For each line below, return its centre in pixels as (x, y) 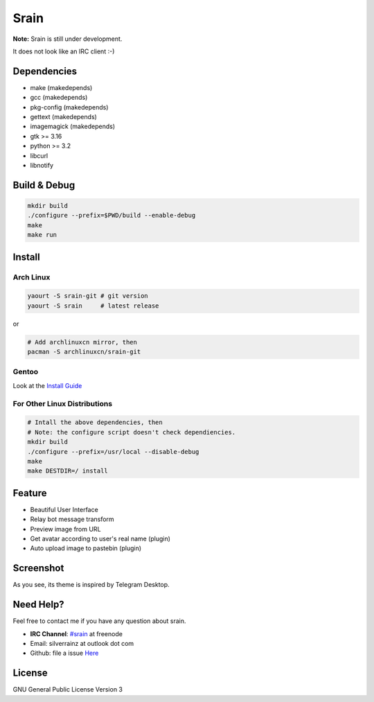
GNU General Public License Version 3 (68, 690)
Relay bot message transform (72, 519)
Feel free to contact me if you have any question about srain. (99, 621)
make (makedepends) (61, 87)
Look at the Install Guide (47, 385)
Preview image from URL (65, 529)
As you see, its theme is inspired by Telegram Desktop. (91, 585)
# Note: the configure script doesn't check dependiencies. (132, 432)
